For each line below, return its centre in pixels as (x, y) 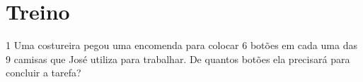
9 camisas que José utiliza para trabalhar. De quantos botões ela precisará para (178, 59)
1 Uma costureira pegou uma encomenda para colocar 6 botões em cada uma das (181, 45)
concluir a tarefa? (44, 73)
